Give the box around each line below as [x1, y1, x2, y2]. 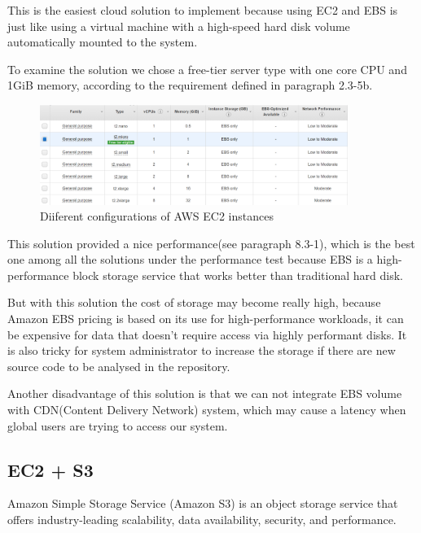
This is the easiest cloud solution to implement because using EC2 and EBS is [7, 2, 398, 18]
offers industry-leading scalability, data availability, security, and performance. [7, 511, 397, 528]
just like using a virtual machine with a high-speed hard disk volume [7, 17, 350, 34]
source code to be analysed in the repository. [7, 357, 230, 374]
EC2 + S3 [7, 457, 94, 482]
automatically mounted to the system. [7, 33, 198, 50]
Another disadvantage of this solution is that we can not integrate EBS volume [7, 385, 402, 402]
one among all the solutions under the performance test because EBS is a [7, 251, 373, 268]
